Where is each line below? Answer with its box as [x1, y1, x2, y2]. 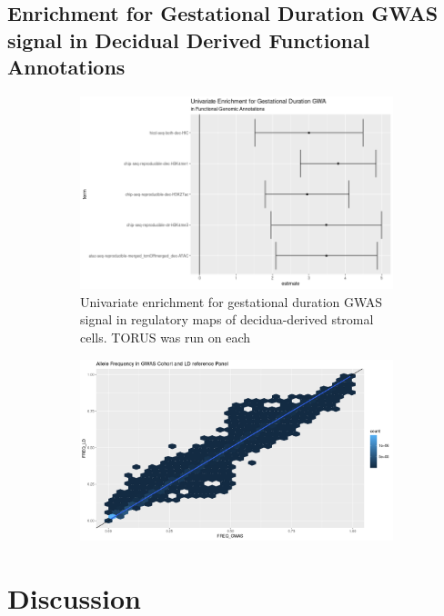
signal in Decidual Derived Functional [7, 25, 370, 54]
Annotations [7, 53, 126, 81]
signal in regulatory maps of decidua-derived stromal [80, 310, 374, 329]
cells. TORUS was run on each [80, 328, 251, 347]
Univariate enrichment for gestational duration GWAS [80, 292, 383, 311]
